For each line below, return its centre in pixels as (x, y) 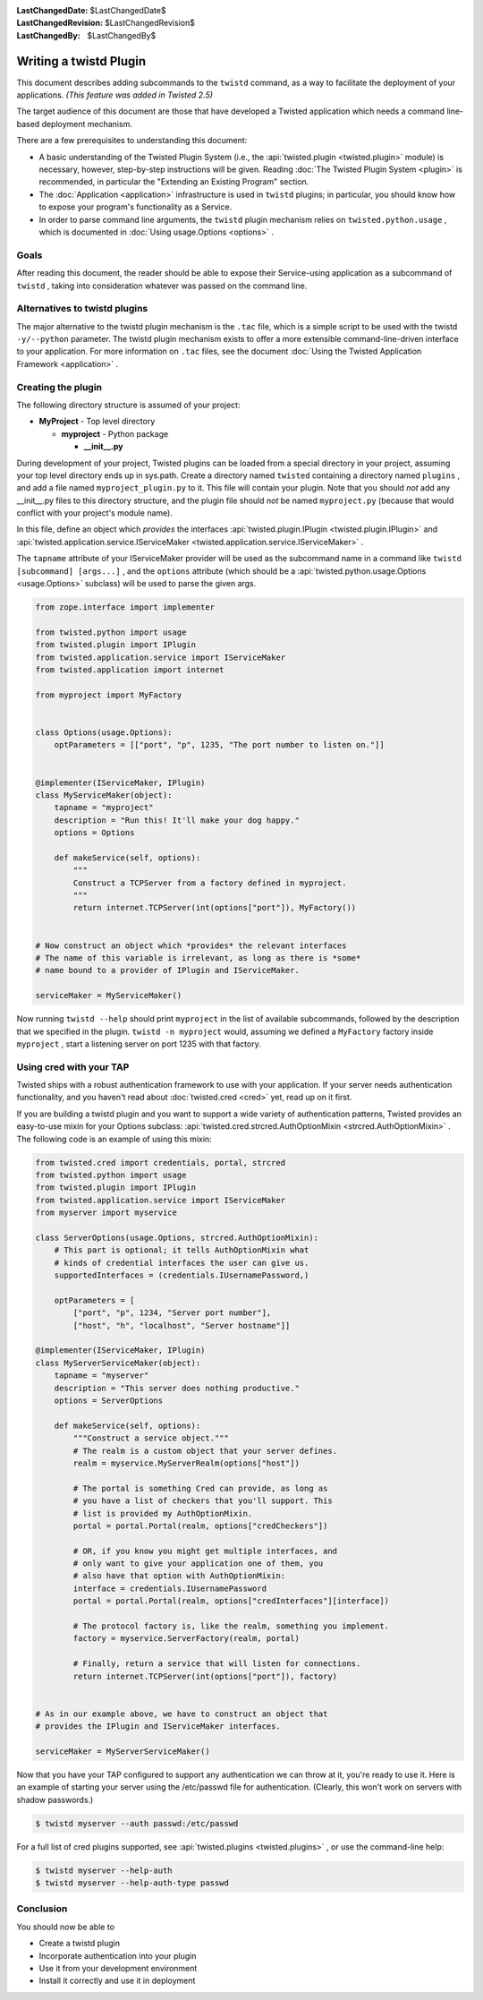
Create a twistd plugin (80, 1944)
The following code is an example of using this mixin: (114, 1139)
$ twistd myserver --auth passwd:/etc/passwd (137, 1823)
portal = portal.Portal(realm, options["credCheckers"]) (200, 1526)
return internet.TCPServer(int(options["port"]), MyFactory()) (215, 908)
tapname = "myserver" (102, 1376)
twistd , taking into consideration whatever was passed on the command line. (162, 286)
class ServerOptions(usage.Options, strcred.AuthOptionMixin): (177, 1237)
